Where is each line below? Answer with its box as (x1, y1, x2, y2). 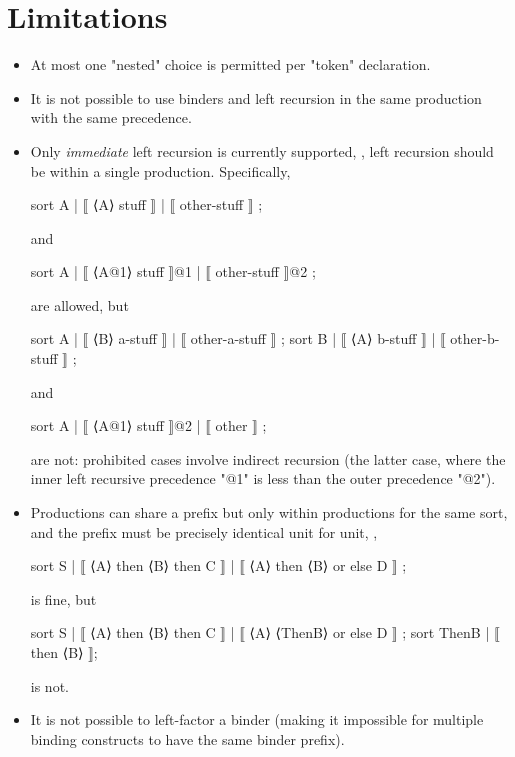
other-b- (450, 328, 500, 349)
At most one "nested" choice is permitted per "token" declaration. (30, 54, 431, 75)
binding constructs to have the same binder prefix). (30, 728, 345, 749)
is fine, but (30, 588, 97, 609)
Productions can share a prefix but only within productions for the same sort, (30, 502, 508, 523)
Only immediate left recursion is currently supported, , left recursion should (30, 140, 494, 161)
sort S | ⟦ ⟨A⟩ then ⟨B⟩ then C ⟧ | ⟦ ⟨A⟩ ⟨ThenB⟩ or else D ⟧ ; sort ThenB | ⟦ (30, 622, 500, 643)
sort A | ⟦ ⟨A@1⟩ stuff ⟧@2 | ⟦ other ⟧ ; (30, 415, 267, 436)
